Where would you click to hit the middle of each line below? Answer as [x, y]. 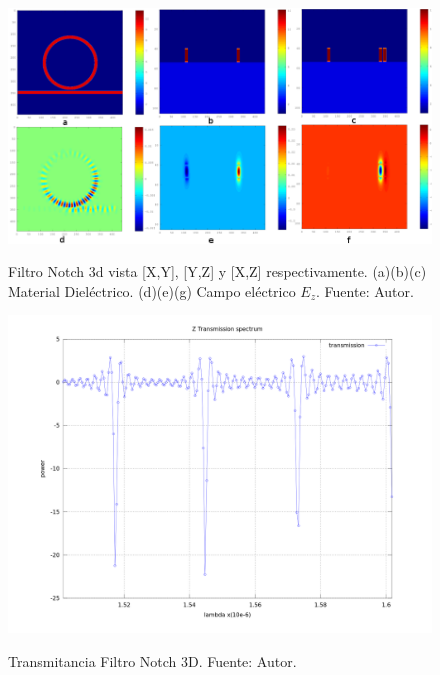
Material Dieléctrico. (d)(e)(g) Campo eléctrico [152, 290]
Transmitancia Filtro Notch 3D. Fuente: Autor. [152, 660]
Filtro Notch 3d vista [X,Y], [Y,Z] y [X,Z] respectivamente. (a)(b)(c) [217, 271]
